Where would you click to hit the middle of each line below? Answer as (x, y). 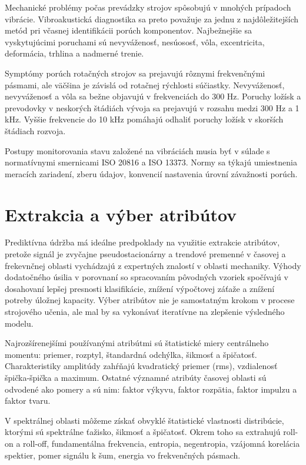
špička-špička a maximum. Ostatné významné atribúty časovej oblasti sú (136, 377)
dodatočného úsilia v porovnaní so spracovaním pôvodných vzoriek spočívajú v (147, 277)
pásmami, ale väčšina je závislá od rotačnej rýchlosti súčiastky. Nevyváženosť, (145, 84)
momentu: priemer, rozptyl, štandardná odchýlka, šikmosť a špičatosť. (131, 354)
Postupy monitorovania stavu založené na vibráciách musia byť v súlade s (137, 150)
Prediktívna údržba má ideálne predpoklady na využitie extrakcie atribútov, (142, 242)
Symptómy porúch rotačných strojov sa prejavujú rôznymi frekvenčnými (135, 73)
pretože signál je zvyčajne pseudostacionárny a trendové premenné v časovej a (145, 254)
